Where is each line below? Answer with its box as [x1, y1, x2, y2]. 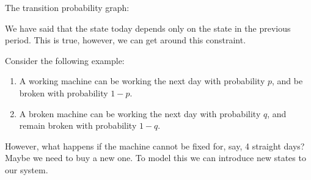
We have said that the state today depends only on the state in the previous [5, 21, 291, 34]
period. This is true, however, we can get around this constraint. [5, 34, 246, 46]
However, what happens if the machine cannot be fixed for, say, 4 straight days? [5, 139, 305, 152]
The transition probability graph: [5, 1, 130, 13]
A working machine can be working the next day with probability [19, 74, 265, 87]
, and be [271, 74, 303, 87]
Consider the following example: [5, 54, 125, 67]
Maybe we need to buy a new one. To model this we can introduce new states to [5, 151, 306, 164]
